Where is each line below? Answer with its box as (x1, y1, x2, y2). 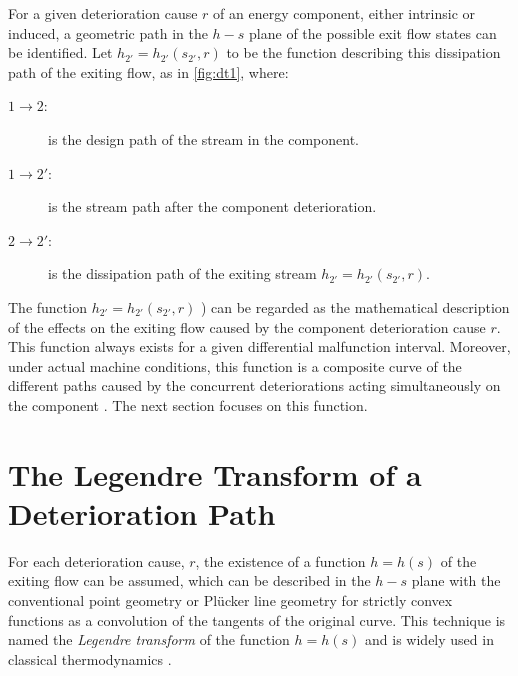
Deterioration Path (8, 492, 276, 533)
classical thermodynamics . (8, 648, 172, 669)
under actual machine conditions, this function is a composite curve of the (8, 355, 462, 376)
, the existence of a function (195, 550, 366, 571)
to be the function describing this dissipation (226, 42, 501, 63)
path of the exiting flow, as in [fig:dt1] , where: (8, 61, 289, 82)
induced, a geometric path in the (8, 22, 208, 43)
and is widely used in (365, 629, 494, 650)
